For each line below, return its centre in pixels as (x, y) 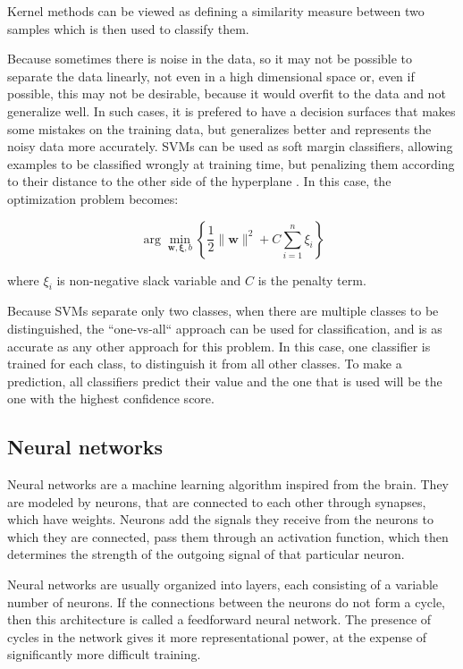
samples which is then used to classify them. (128, 28)
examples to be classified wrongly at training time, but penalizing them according (231, 163)
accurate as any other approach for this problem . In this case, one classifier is (219, 346)
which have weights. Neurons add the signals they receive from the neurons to (220, 519)
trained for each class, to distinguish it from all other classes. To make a (205, 364)
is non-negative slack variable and (149, 279)
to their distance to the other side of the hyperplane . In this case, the (199, 181)
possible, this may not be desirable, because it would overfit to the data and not (227, 93)
